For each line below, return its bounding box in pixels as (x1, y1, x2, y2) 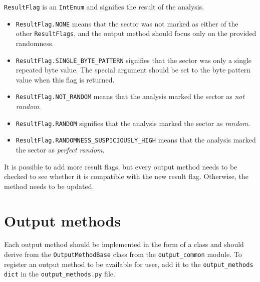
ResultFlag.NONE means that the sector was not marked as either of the (16, 18, 238, 28)
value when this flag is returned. (16, 74, 115, 84)
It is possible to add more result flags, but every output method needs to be (4, 161, 237, 171)
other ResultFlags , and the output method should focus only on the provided (16, 28, 256, 38)
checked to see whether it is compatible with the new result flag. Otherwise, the (4, 171, 249, 181)
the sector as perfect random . (16, 144, 105, 154)
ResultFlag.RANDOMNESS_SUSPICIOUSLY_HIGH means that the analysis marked (16, 134, 256, 145)
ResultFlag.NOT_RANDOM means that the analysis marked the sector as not (16, 91, 245, 101)
